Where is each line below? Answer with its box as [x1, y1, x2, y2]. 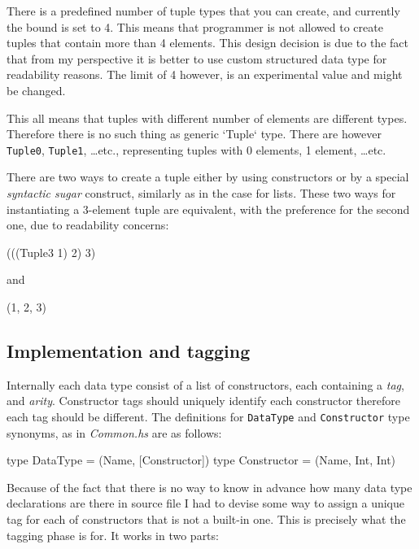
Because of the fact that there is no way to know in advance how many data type [7, 478, 412, 495]
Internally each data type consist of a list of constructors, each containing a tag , [7, 376, 404, 393]
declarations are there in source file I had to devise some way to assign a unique [7, 495, 405, 512]
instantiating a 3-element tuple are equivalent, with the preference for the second [7, 200, 410, 217]
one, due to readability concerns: [7, 216, 169, 233]
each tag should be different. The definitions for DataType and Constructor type [7, 407, 410, 425]
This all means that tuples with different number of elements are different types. [7, 109, 408, 126]
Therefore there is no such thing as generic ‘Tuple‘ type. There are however [7, 125, 382, 142]
